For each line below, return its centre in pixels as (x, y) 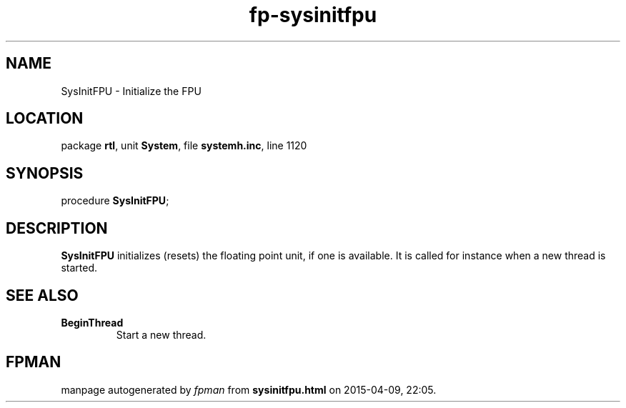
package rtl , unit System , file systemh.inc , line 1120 (184, 146)
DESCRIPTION (57, 228)
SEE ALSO (42, 295)
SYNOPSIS (45, 173)
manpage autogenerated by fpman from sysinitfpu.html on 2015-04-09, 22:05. (249, 389)
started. (79, 268)
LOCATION (45, 119)
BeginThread (92, 322)
